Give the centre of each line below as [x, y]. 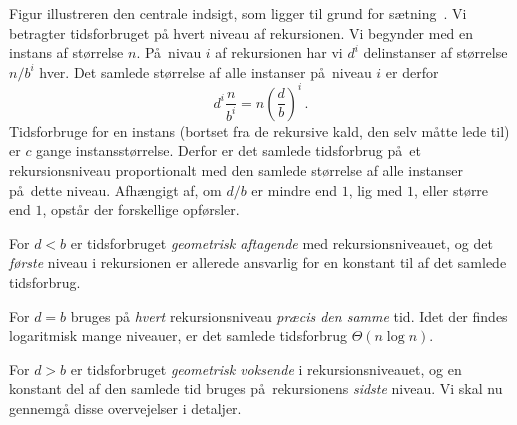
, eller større [451, 189]
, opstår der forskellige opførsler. [141, 209]
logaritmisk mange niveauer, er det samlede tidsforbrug [178, 335]
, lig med [375, 189]
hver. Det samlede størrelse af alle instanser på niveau [205, 71]
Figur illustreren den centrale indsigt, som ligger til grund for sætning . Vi [238, 13]
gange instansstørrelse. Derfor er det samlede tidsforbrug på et [228, 150]
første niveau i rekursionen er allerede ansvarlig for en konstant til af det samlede [258, 262]
